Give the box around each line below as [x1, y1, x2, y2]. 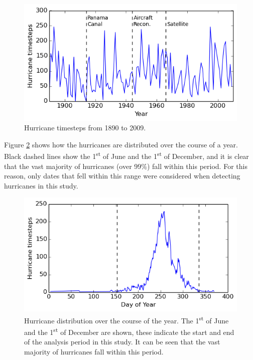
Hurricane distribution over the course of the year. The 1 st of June [24, 313, 229, 325]
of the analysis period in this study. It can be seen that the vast [24, 336, 220, 347]
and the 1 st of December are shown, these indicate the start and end [24, 325, 234, 337]
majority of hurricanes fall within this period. [24, 346, 164, 356]
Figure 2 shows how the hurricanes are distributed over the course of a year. [4, 139, 238, 149]
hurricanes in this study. [4, 180, 78, 191]
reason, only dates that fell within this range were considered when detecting [4, 170, 240, 181]
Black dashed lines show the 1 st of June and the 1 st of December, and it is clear [4, 149, 249, 161]
